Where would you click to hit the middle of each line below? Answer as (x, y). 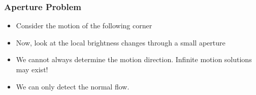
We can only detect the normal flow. (73, 86)
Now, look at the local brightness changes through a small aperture (121, 42)
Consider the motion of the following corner (84, 26)
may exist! (32, 69)
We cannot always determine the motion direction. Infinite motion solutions (134, 59)
